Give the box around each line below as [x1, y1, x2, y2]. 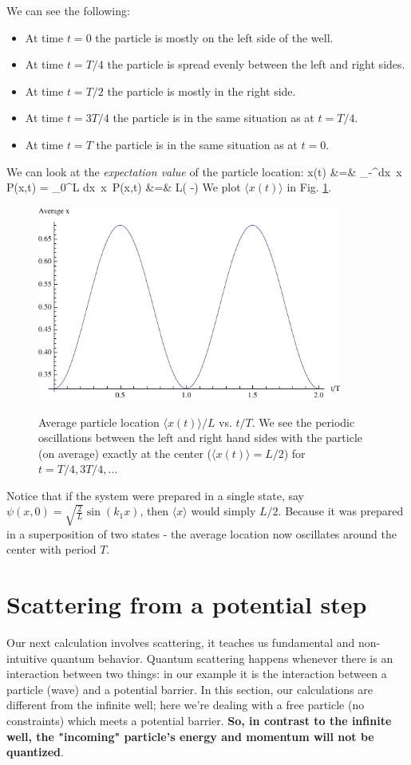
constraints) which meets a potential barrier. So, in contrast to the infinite [6, 712, 392, 728]
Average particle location [38, 413, 160, 430]
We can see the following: [6, 2, 130, 18]
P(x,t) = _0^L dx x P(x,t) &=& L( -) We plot [6, 179, 241, 195]
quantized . [6, 743, 64, 760]
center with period [6, 541, 97, 558]
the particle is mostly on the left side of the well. [95, 29, 334, 45]
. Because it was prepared [278, 503, 404, 519]
